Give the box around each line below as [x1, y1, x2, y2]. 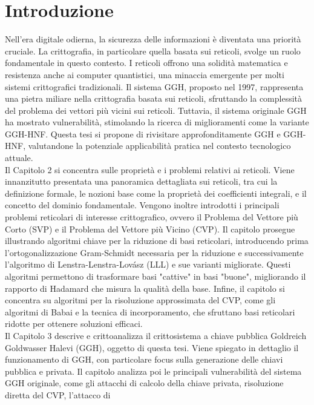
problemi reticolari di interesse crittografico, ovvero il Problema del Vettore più [5, 211, 298, 223]
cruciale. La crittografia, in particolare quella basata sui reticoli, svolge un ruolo [5, 44, 301, 57]
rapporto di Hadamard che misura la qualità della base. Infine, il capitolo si [5, 282, 285, 294]
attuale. [5, 151, 33, 164]
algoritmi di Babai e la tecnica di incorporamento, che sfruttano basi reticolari [5, 305, 295, 318]
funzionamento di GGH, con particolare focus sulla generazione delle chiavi [5, 353, 283, 366]
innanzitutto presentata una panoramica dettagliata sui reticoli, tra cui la [5, 175, 278, 188]
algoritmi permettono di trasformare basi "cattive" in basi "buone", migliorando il [5, 270, 306, 282]
